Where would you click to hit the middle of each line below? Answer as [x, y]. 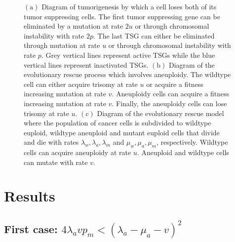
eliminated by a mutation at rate [74, 26]
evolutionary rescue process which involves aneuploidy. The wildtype [127, 74]
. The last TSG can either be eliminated [154, 35]
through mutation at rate [62, 45]
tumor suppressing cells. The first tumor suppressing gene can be [122, 16]
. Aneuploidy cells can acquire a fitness [171, 94]
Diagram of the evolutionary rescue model [160, 113]
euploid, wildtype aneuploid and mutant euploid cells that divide [122, 132]
